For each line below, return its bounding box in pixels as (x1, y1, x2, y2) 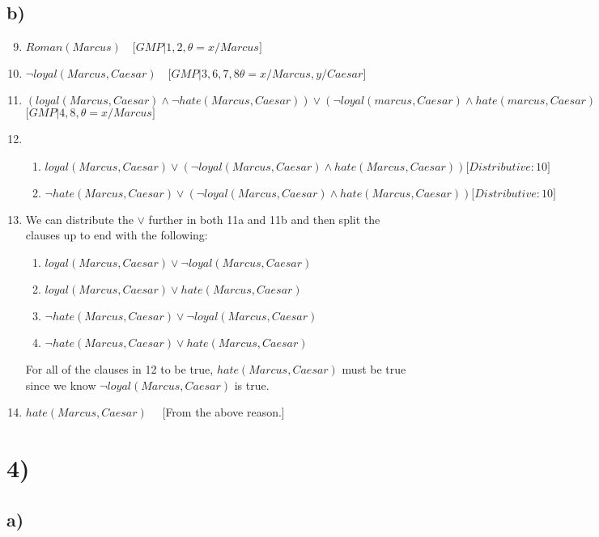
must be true (342, 360, 406, 377)
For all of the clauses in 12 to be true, (25, 360, 214, 377)
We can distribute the (25, 210, 134, 227)
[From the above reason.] (162, 404, 285, 421)
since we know (25, 376, 96, 393)
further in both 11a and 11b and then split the (148, 210, 380, 227)
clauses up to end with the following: (25, 226, 208, 243)
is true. (234, 376, 270, 393)
